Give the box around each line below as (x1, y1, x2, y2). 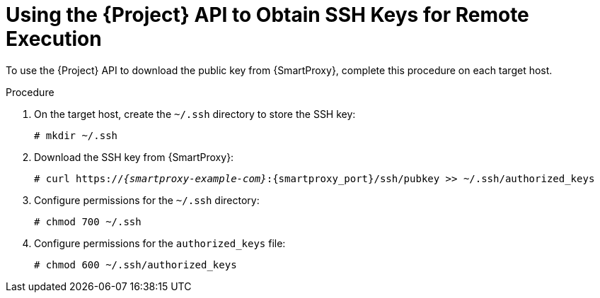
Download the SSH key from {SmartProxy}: (34, 150, 234, 163)
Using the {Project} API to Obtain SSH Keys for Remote (6, 3, 529, 27)
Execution (6, 27, 102, 51)
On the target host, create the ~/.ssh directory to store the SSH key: (34, 107, 356, 120)
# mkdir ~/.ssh (34, 129, 118, 141)
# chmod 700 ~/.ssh (34, 215, 142, 227)
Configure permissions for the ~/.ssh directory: (34, 193, 260, 206)
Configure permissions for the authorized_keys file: (34, 237, 286, 249)
